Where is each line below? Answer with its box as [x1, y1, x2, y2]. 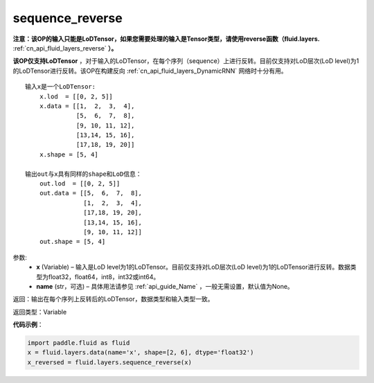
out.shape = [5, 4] [39, 238, 106, 246]
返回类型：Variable [12, 308, 67, 316]
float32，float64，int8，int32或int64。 [48, 272, 160, 280]
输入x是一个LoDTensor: [25, 83, 96, 91]
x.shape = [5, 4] [39, 150, 98, 159]
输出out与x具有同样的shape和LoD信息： [25, 170, 142, 178]
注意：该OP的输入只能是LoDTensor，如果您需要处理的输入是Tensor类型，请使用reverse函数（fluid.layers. [12, 35, 320, 43]
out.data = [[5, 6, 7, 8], [39, 189, 142, 197]
